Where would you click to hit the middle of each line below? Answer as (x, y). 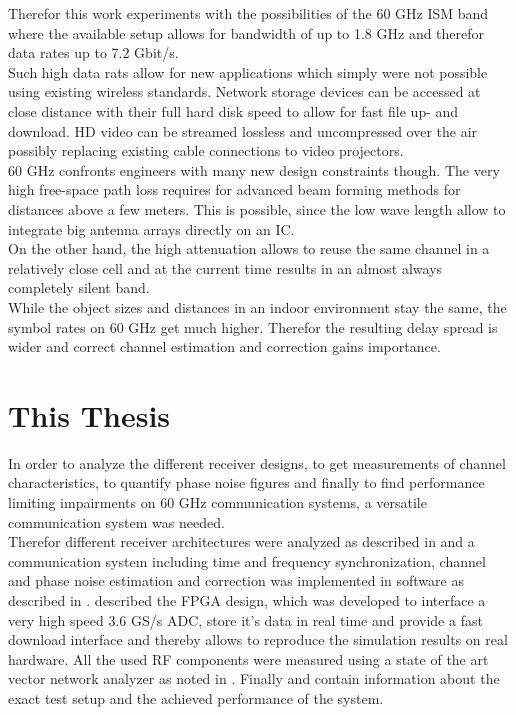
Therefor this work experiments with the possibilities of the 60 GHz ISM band (248, 13)
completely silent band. (79, 287)
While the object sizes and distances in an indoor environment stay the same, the (257, 306)
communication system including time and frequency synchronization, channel (247, 560)
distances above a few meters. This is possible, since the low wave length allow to (257, 208)
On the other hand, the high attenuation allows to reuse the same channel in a (249, 248)
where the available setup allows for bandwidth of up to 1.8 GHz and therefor (246, 32)
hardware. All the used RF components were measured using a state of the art (248, 658)
